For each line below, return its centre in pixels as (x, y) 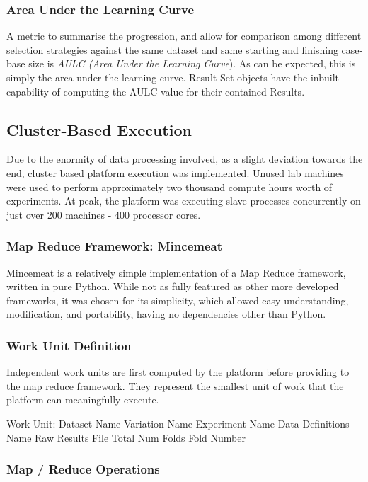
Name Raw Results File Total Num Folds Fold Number (126, 437)
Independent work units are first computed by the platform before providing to (178, 372)
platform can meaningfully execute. (83, 400)
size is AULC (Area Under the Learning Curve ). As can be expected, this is (192, 63)
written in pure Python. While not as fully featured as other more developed (173, 286)
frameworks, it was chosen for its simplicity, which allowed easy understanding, (178, 300)
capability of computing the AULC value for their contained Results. (156, 91)
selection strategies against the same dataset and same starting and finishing (172, 49)
